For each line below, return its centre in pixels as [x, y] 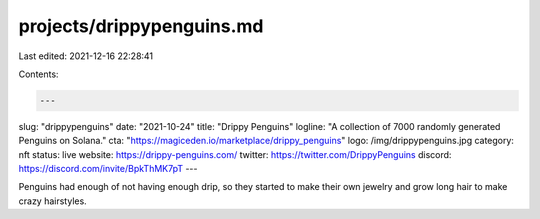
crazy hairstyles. [52, 201]
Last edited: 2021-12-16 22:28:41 [86, 56]
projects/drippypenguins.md [141, 26]
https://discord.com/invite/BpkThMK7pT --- [108, 169]
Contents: [38, 74]
